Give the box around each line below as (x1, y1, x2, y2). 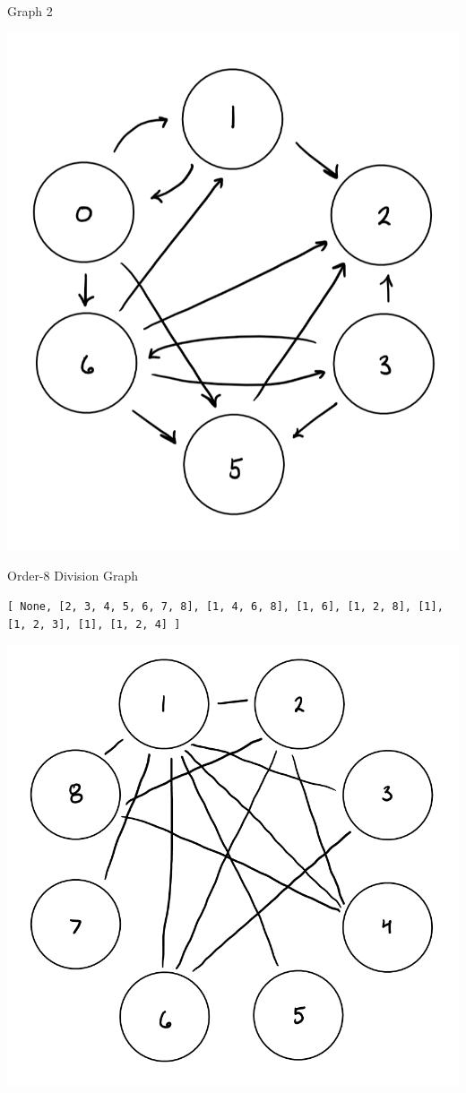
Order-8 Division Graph (7, 565, 138, 584)
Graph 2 (7, 2, 53, 20)
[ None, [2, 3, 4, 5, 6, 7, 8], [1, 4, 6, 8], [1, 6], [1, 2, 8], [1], (7, 600, 444, 614)
